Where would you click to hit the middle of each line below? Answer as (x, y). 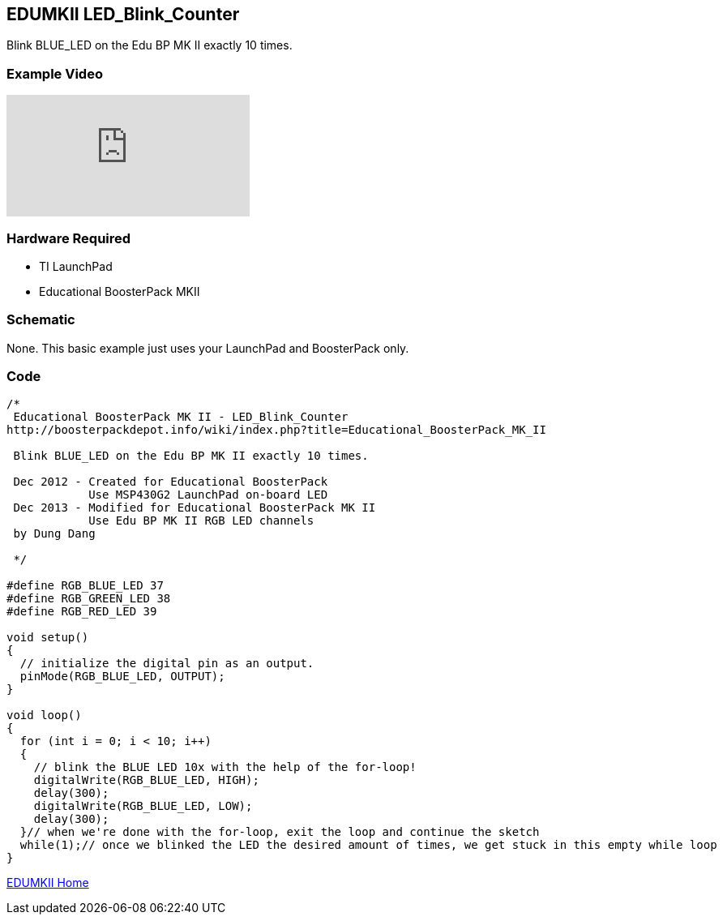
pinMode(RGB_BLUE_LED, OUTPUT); (122, 677)
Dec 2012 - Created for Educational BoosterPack (171, 482)
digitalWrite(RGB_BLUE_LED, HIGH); (146, 780)
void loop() (44, 715)
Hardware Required (69, 238)
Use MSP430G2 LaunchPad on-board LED (208, 495)
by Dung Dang (54, 534)
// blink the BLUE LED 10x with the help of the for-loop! (225, 767)
